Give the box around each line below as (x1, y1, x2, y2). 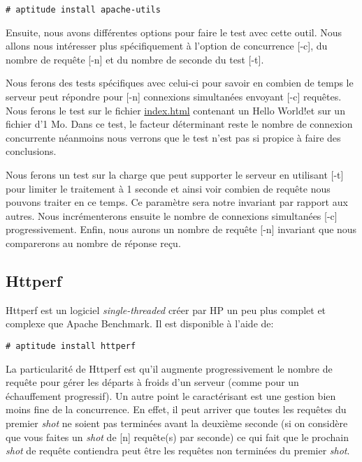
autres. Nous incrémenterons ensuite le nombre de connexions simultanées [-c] (6, 208, 338, 223)
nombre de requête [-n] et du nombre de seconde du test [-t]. (6, 52, 264, 66)
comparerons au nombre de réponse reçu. (6, 235, 181, 250)
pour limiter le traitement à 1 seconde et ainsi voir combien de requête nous (6, 181, 331, 195)
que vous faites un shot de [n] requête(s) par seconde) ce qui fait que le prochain (6, 429, 349, 444)
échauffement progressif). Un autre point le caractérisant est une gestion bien (6, 388, 336, 403)
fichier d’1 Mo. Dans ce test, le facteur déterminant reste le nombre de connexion (6, 117, 353, 131)
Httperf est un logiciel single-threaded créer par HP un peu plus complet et (6, 302, 326, 317)
